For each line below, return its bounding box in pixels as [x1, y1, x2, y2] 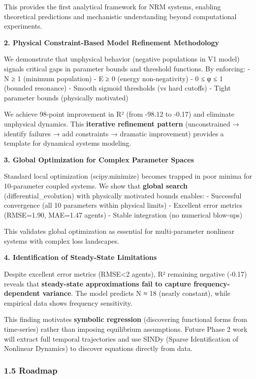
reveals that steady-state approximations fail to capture [4, 278, 191, 288]
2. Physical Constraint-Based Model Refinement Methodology [4, 37, 220, 47]
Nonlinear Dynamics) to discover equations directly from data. [4, 343, 192, 353]
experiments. [4, 21, 42, 31]
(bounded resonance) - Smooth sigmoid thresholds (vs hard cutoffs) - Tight [4, 83, 231, 93]
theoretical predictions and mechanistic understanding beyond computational [4, 11, 237, 21]
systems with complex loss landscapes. [4, 235, 120, 246]
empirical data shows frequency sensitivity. [4, 297, 132, 308]
